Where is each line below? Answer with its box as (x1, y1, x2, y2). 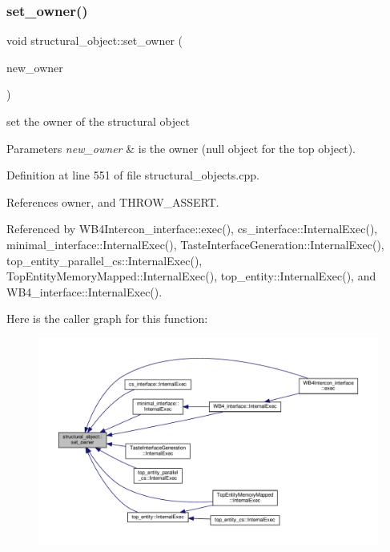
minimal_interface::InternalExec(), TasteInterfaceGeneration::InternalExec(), (6, 236, 384, 252)
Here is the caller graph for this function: (6, 310, 208, 327)
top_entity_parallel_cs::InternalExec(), (6, 252, 203, 268)
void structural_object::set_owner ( (6, 32, 183, 49)
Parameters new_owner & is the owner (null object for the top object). (6, 139, 356, 156)
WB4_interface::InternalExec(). (6, 283, 163, 300)
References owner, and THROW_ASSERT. (6, 193, 219, 210)
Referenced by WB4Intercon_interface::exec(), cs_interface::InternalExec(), (6, 220, 378, 237)
